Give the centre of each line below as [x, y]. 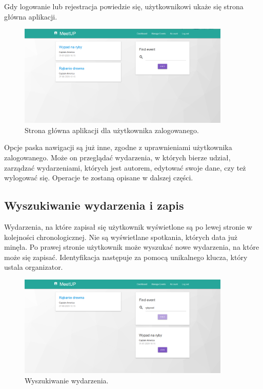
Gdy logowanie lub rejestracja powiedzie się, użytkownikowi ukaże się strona [124, 6]
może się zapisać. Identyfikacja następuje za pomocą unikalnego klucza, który [126, 257]
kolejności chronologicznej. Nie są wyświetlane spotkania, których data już [121, 237]
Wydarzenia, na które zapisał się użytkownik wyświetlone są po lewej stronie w [128, 226]
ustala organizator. [34, 267]
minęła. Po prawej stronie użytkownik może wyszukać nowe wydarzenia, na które [132, 247]
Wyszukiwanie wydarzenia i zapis [94, 205]
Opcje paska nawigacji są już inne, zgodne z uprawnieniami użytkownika [118, 147]
